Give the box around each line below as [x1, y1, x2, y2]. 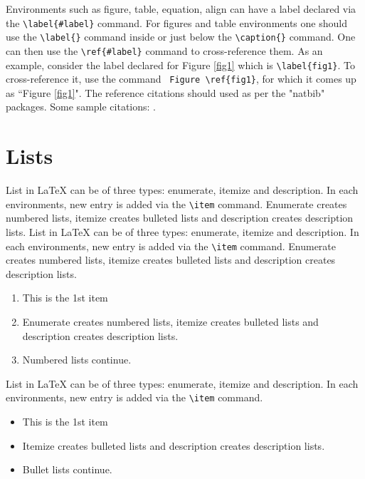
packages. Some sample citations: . [6, 99, 156, 114]
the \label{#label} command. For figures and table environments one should [6, 15, 347, 30]
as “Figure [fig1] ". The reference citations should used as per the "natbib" [6, 85, 325, 100]
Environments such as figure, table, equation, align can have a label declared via [6, 1, 356, 16]
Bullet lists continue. [22, 462, 112, 477]
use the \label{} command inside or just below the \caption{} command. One [6, 29, 356, 44]
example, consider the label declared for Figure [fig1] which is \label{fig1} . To [6, 57, 355, 72]
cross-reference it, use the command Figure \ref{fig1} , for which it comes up [6, 71, 356, 86]
